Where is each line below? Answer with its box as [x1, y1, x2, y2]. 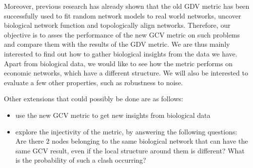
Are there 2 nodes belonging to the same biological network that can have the [15, 136, 248, 146]
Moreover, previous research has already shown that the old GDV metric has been [4, 1, 250, 11]
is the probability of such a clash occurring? [15, 155, 146, 165]
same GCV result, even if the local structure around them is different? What [15, 145, 245, 155]
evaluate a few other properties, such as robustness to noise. [4, 77, 183, 87]
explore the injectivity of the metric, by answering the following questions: [15, 126, 237, 136]
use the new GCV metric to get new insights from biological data [15, 110, 211, 120]
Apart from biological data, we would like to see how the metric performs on [4, 58, 233, 68]
